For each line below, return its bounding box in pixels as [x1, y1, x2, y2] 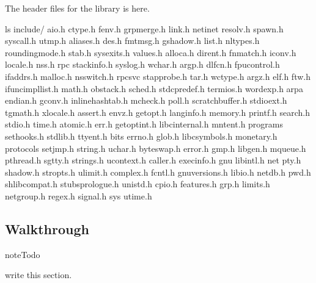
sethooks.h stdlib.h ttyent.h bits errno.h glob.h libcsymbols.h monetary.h [5, 129, 277, 142]
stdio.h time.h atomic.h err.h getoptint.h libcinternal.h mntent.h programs [5, 118, 284, 131]
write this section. [5, 268, 72, 281]
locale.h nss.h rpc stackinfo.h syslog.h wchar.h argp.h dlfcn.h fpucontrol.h [5, 58, 280, 71]
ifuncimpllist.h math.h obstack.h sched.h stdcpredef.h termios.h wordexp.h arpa [5, 82, 303, 95]
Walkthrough [5, 219, 89, 238]
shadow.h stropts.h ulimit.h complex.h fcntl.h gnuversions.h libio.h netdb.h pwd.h [5, 165, 311, 178]
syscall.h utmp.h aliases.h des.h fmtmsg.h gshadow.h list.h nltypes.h [5, 34, 260, 47]
